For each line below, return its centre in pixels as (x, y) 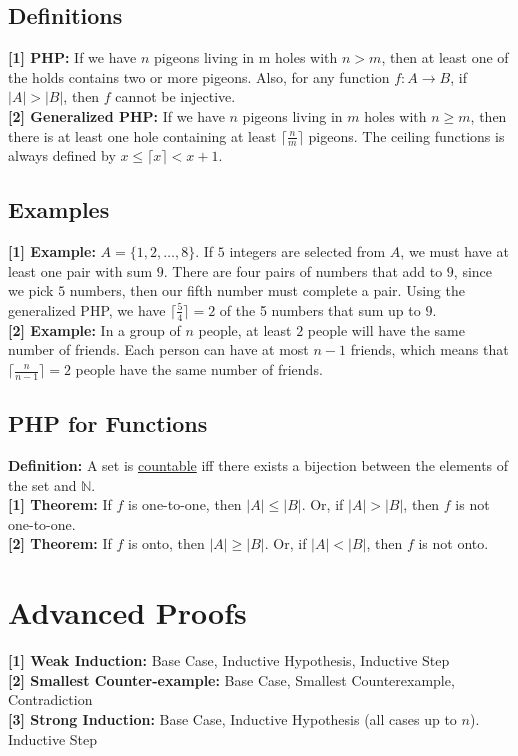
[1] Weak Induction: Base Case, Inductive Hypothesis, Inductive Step (229, 660)
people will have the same (386, 329)
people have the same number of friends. (199, 369)
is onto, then (166, 543)
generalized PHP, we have (87, 309)
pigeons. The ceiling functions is (406, 135)
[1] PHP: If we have (72, 57)
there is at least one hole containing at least (142, 135)
